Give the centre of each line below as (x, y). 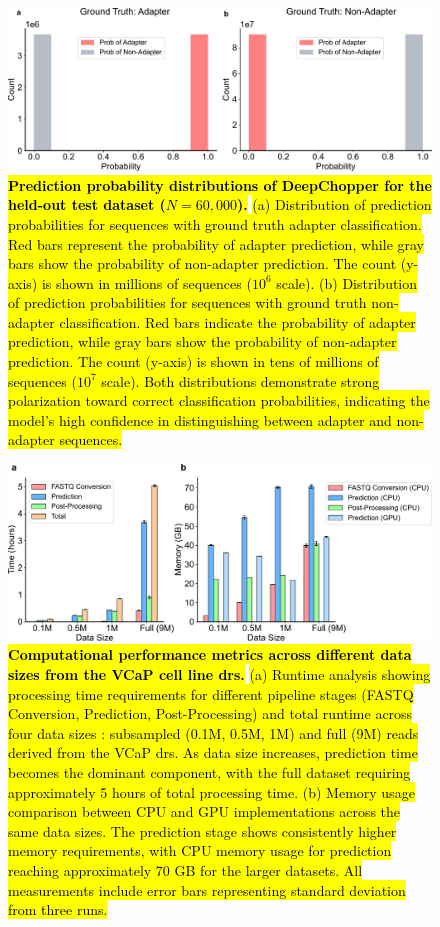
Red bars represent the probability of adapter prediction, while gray (216, 243)
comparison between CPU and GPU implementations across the (204, 811)
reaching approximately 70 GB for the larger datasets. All (185, 869)
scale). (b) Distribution (347, 282)
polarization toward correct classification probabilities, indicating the (219, 400)
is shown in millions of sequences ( (146, 282)
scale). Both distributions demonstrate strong (240, 380)
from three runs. (58, 909)
